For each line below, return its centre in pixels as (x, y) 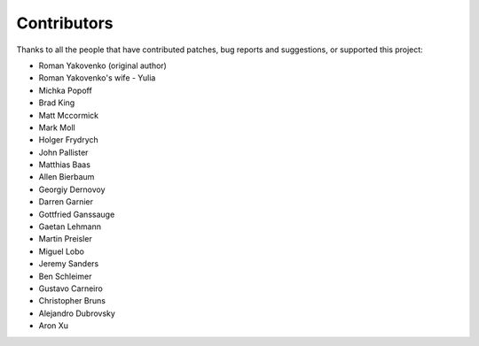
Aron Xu (54, 326)
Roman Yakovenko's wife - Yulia (97, 78)
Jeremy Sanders (69, 264)
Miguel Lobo (61, 251)
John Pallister (63, 152)
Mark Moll (57, 127)
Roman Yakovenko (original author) (103, 65)
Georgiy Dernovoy (72, 189)
